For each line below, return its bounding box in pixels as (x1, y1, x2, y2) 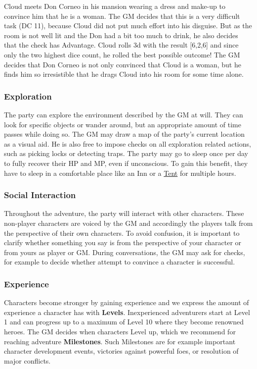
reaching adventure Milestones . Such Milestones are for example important (4, 336, 236, 346)
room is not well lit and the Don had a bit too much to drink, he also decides (4, 30, 238, 40)
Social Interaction (4, 189, 76, 201)
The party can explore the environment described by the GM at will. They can (4, 109, 243, 119)
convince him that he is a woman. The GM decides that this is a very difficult (4, 10, 240, 21)
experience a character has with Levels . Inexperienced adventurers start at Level (4, 307, 250, 317)
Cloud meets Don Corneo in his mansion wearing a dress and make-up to (4, 1, 225, 11)
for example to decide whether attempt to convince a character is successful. (4, 257, 235, 267)
